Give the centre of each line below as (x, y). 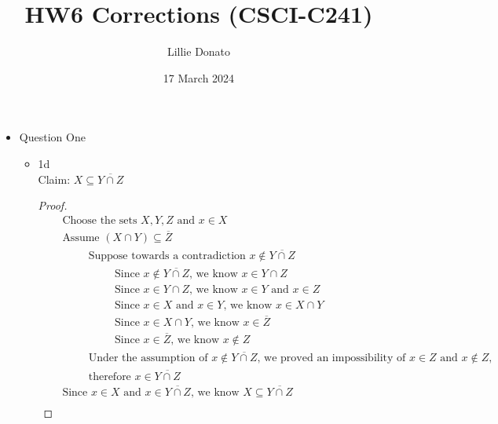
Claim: (54, 179)
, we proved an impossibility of (331, 358)
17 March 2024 (199, 77)
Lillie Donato (199, 51)
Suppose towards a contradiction (167, 256)
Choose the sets (100, 220)
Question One (52, 137)
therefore (110, 376)
